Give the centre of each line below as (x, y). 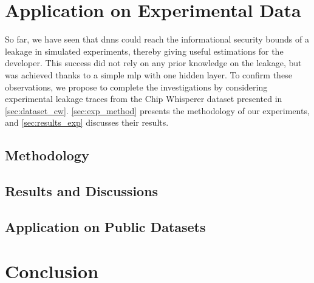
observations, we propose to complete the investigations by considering (136, 87)
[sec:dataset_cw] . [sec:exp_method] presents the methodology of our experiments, (157, 110)
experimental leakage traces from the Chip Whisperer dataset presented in (144, 99)
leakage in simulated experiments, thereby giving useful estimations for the (144, 51)
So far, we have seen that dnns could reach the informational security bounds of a (157, 39)
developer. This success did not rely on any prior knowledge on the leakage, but (153, 63)
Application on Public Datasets (105, 226)
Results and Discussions (82, 191)
